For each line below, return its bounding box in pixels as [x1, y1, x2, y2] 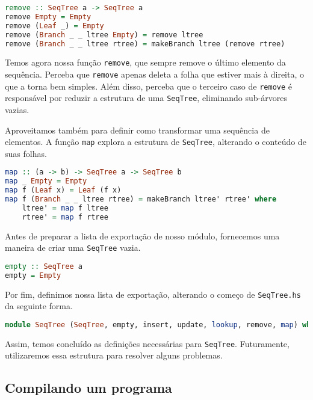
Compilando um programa [5, 378, 172, 397]
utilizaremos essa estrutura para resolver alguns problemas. [5, 349, 223, 362]
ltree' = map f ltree [22, 203, 108, 212]
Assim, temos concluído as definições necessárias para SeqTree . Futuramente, [5, 337, 290, 349]
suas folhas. [5, 147, 47, 159]
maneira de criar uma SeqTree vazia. [5, 241, 141, 254]
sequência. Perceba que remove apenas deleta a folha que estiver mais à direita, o [5, 68, 304, 81]
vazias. [5, 103, 29, 115]
